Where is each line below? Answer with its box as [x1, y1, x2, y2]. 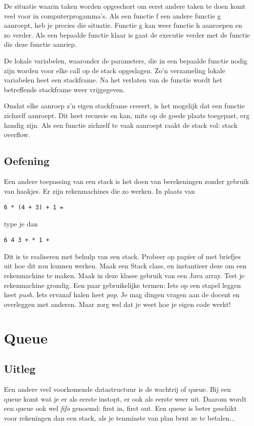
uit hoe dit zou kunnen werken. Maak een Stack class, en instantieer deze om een [4, 261, 247, 271]
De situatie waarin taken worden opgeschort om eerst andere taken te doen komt [4, 1, 246, 11]
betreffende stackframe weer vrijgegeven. [4, 84, 125, 94]
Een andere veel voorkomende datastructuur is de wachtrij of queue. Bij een [4, 384, 231, 394]
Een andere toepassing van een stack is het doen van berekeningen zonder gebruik [4, 176, 249, 186]
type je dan [4, 218, 38, 228]
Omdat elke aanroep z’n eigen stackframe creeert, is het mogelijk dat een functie [4, 101, 245, 111]
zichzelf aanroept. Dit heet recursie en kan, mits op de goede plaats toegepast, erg [4, 110, 250, 120]
